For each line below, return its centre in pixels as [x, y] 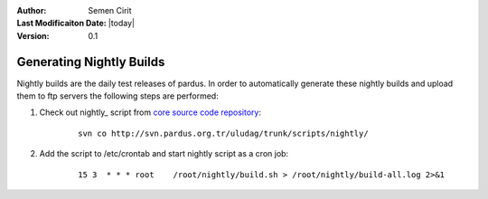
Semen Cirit [110, 10]
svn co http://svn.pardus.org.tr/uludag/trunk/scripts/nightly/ [224, 133]
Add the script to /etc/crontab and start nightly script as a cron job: [164, 154]
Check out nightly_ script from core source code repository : [150, 112]
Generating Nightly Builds [91, 62]
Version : [33, 35]
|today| [122, 24]
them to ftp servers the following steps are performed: [117, 96]
